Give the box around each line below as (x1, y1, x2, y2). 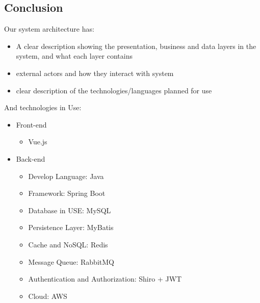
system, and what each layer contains (16, 50, 133, 61)
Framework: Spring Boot (28, 188, 106, 198)
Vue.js (28, 136, 47, 147)
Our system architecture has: (4, 23, 94, 34)
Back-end (16, 153, 45, 164)
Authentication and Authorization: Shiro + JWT (28, 273, 182, 284)
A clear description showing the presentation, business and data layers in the (16, 40, 256, 51)
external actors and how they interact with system (16, 67, 174, 78)
